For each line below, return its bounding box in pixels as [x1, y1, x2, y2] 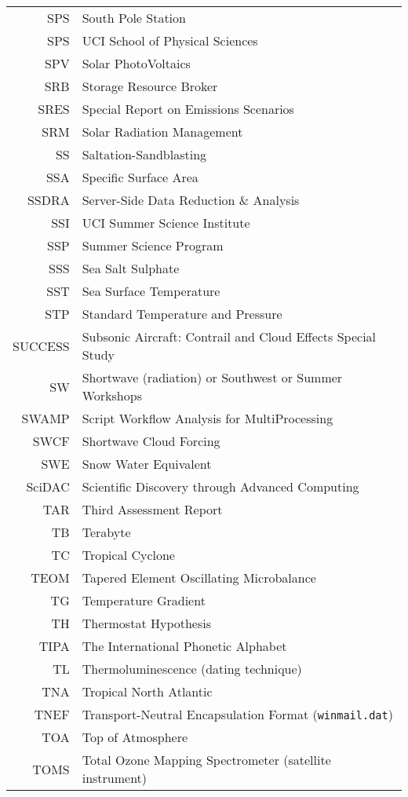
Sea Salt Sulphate [82, 259, 180, 277]
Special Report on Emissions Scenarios [82, 100, 294, 118]
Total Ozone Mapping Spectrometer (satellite [82, 751, 331, 769]
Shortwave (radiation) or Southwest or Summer [82, 368, 343, 386]
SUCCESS [13, 336, 70, 355]
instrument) [82, 769, 148, 787]
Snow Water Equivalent [82, 455, 212, 473]
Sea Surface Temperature [82, 282, 220, 300]
